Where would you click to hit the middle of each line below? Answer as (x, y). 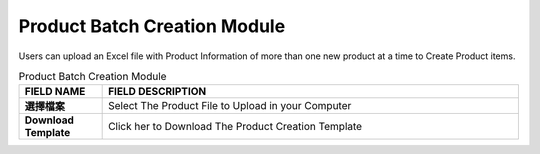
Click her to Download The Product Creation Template (235, 127)
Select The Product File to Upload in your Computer (230, 106)
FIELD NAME (55, 92)
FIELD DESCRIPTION (157, 92)
